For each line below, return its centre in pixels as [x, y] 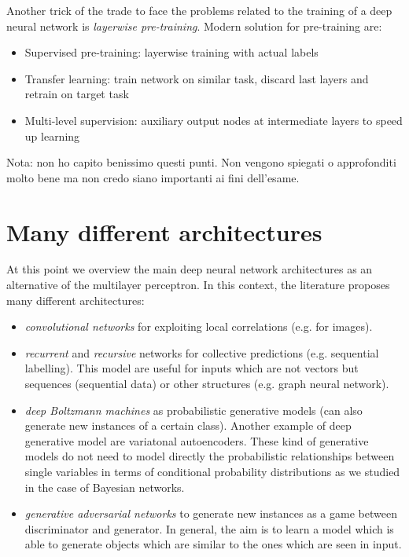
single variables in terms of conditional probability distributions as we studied [212, 471]
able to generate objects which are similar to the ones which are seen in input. [213, 544]
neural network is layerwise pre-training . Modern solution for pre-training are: [194, 26]
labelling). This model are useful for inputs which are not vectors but [192, 368]
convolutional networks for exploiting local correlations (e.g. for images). [199, 326]
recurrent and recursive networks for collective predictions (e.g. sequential [202, 352]
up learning [52, 136]
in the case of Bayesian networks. [105, 487]
